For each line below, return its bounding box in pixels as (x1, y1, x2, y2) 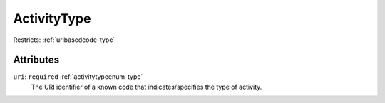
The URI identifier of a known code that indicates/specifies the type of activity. (31, 82, 262, 91)
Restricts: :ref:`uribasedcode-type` (13, 36, 115, 44)
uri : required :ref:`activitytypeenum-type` (13, 72, 143, 81)
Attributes (13, 54, 60, 66)
